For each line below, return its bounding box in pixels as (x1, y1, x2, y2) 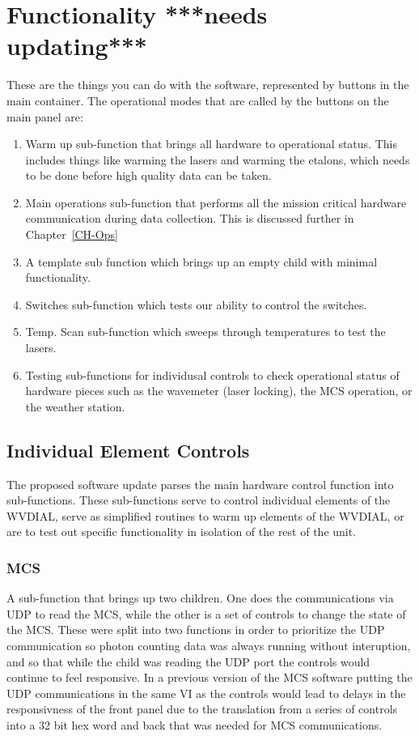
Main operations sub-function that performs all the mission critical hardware (25, 194, 407, 211)
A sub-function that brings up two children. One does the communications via (6, 589, 394, 606)
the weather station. (25, 398, 125, 415)
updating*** (6, 29, 147, 62)
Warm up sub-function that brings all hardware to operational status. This (25, 135, 397, 152)
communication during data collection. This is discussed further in (25, 210, 354, 227)
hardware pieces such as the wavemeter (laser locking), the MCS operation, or (25, 382, 413, 399)
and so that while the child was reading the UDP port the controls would (6, 653, 370, 670)
